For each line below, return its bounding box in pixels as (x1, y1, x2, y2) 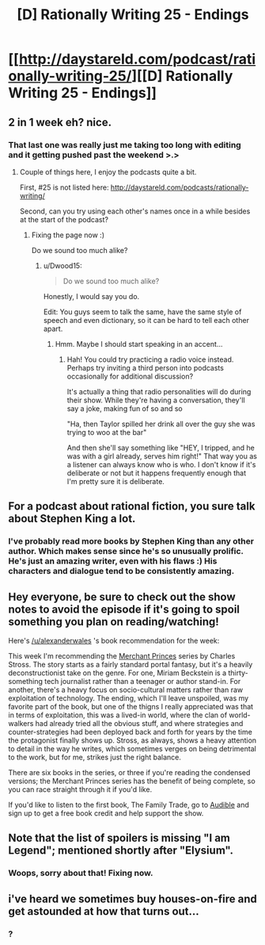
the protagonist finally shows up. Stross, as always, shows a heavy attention (8, 736, 257, 745)
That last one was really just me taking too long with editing (8, 139, 241, 150)
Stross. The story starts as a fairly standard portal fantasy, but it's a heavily (8, 660, 253, 669)
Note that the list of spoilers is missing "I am (8, 832, 231, 845)
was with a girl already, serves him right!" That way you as (66, 451, 257, 461)
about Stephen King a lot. (8, 512, 136, 525)
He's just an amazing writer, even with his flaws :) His (8, 555, 218, 567)
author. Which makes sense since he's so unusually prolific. (8, 546, 244, 557)
